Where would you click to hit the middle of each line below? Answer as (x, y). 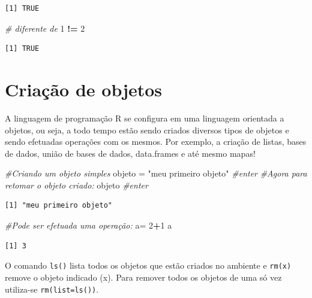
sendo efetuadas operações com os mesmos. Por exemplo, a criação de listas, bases (156, 142)
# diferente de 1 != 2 (45, 28)
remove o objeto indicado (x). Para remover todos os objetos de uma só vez (143, 277)
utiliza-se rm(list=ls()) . (52, 289)
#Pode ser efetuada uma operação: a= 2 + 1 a (88, 225)
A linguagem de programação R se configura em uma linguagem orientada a (145, 118)
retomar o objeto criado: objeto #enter (76, 185)
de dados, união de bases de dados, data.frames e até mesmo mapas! (130, 153)
